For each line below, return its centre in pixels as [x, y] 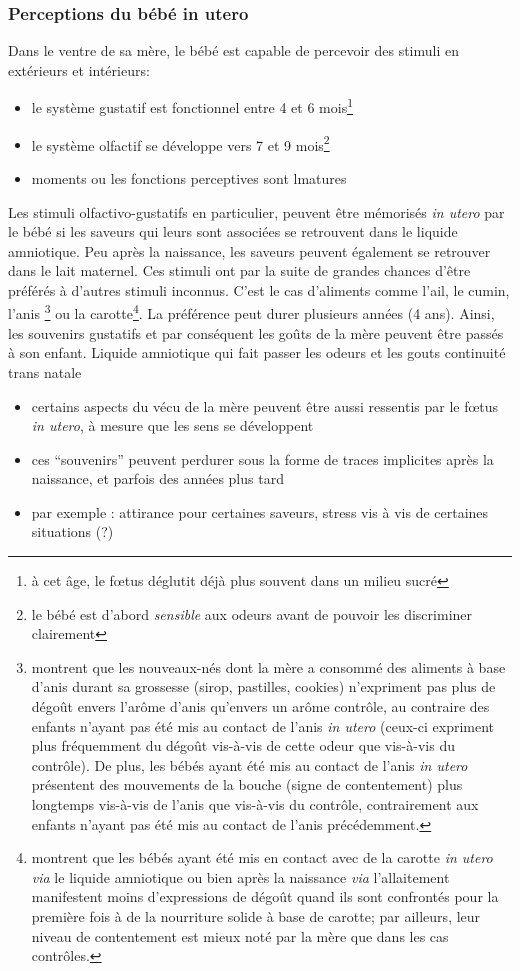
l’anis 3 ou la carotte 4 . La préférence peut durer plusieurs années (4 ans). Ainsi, [251, 312]
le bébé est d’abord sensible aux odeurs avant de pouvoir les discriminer [252, 613]
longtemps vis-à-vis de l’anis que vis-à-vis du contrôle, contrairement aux [255, 804]
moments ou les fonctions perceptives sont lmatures [189, 177]
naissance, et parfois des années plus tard [157, 478]
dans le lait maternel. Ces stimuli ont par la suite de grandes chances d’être [239, 270]
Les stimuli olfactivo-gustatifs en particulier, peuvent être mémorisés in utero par [256, 211]
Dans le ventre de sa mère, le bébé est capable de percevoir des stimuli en [233, 50]
